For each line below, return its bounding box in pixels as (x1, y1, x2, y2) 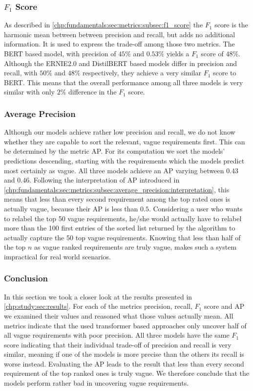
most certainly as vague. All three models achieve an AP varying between (4, 165, 224, 175)
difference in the (68, 87, 117, 97)
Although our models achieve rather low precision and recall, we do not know (4, 127, 235, 137)
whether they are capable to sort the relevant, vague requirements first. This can (4, 136, 245, 146)
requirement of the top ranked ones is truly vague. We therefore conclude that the (4, 368, 250, 378)
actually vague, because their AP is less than (4, 203, 138, 213)
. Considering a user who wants (148, 203, 243, 213)
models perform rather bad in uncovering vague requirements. (4, 378, 189, 388)
